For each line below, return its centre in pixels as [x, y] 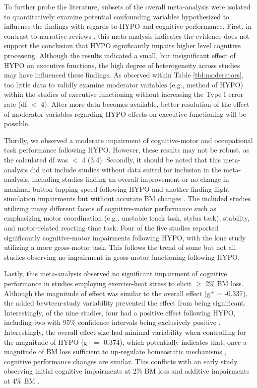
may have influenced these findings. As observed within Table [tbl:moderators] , [124, 75]
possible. [17, 123]
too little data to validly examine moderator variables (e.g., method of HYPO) [124, 84]
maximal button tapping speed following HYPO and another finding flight [117, 189]
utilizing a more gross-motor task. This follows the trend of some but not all [120, 247]
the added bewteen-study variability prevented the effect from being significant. [125, 303]
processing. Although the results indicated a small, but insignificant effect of [120, 55]
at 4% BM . [22, 380]
